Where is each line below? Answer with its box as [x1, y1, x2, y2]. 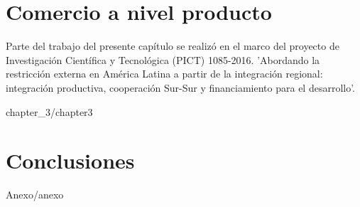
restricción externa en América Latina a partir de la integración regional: [6, 66, 323, 81]
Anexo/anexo [6, 187, 64, 202]
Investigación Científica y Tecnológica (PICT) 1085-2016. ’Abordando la [6, 52, 320, 67]
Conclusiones [6, 146, 135, 175]
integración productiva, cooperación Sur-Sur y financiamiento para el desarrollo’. [6, 80, 356, 95]
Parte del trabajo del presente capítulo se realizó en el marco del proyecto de [6, 38, 339, 53]
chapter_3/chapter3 [6, 104, 93, 119]
